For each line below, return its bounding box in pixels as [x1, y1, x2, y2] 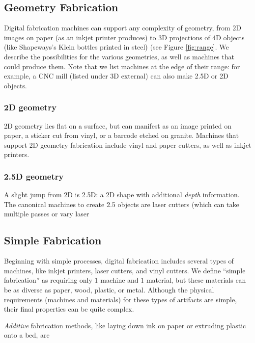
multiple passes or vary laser [4, 209, 89, 219]
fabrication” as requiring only [4, 275, 92, 285]
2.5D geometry [4, 170, 64, 182]
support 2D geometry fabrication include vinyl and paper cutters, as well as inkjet [4, 139, 252, 150]
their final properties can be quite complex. [4, 304, 134, 314]
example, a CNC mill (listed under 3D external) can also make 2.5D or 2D [4, 71, 228, 81]
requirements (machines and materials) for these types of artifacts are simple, [4, 294, 237, 304]
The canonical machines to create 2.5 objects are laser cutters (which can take [4, 199, 239, 209]
